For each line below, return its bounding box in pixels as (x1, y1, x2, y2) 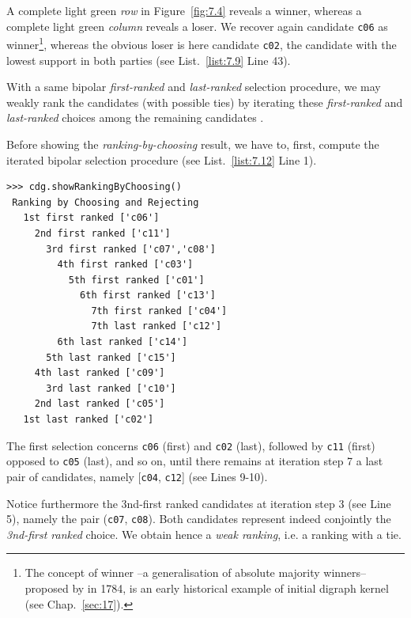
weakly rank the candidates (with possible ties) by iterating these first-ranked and (6, 93, 403, 110)
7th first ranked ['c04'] (91, 305, 228, 317)
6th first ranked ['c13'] (80, 290, 216, 301)
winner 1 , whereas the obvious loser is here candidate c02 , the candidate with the (6, 34, 397, 52)
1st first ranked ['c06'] (23, 212, 160, 224)
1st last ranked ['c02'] (23, 414, 154, 426)
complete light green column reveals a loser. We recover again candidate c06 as (6, 17, 388, 34)
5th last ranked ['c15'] (46, 351, 176, 363)
